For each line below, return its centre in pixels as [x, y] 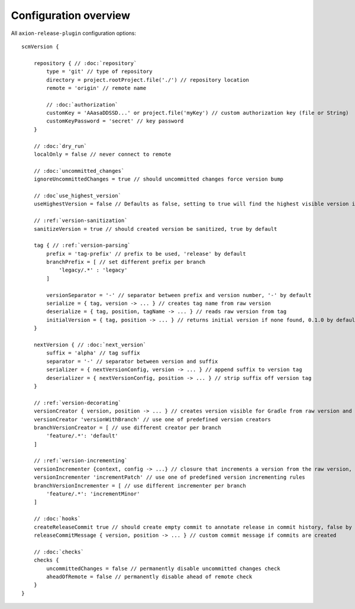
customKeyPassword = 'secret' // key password [115, 121]
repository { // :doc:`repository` [85, 63]
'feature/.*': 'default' [82, 436]
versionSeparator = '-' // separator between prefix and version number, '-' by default [179, 295]
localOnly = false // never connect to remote [102, 154]
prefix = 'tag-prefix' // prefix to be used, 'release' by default [146, 254]
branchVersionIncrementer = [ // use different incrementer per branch [140, 486]
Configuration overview [70, 15]
